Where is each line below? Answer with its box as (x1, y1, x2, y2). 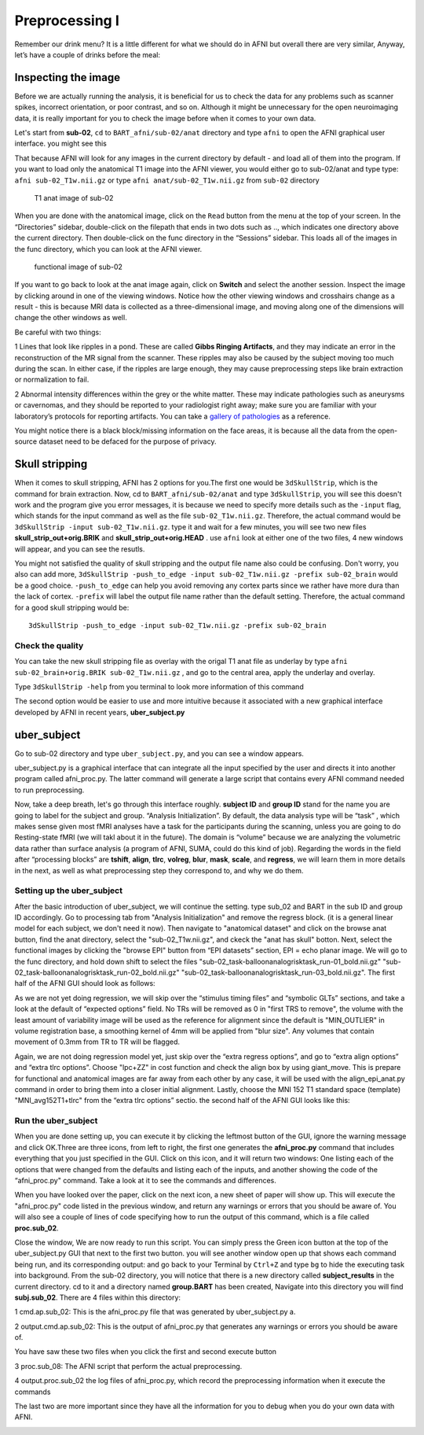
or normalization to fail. (14, 374, 90, 385)
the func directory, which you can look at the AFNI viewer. (14, 244, 203, 253)
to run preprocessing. (14, 785, 85, 795)
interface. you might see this (14, 138, 108, 149)
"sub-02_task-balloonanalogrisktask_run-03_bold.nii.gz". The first (181, 968, 396, 977)
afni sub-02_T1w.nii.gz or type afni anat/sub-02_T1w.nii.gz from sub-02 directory (14, 175, 320, 185)
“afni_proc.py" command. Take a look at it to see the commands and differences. (14, 1175, 276, 1185)
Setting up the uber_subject (14, 885, 123, 896)
